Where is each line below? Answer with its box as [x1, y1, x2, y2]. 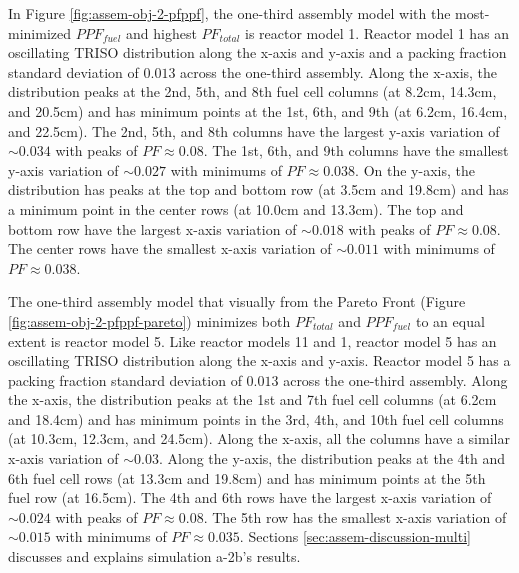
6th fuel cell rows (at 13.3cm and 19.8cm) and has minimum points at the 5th [8, 467, 486, 488]
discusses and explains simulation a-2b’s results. [8, 546, 301, 567]
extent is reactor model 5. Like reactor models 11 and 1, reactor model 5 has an [8, 330, 497, 351]
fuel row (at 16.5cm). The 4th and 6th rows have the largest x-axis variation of [8, 487, 492, 508]
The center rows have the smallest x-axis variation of [8, 238, 332, 259]
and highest [126, 22, 197, 43]
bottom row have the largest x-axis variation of [8, 218, 297, 239]
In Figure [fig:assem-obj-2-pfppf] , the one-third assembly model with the [8, 3, 451, 23]
